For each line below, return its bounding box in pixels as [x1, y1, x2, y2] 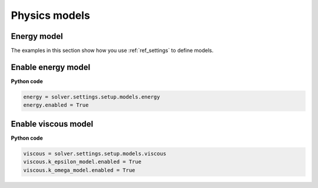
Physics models [11, 9, 91, 22]
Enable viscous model [11, 118, 94, 129]
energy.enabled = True [23, 102, 89, 108]
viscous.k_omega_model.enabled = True [23, 167, 135, 173]
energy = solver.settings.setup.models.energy [23, 93, 160, 100]
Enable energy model [11, 62, 91, 72]
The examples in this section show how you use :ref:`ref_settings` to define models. [11, 47, 214, 54]
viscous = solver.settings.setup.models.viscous [23, 150, 167, 157]
